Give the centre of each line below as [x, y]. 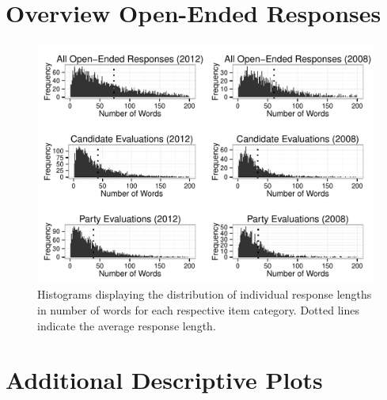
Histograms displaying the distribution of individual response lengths [205, 294]
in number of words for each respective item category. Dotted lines [198, 309]
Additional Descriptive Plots [164, 380]
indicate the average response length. [127, 325]
